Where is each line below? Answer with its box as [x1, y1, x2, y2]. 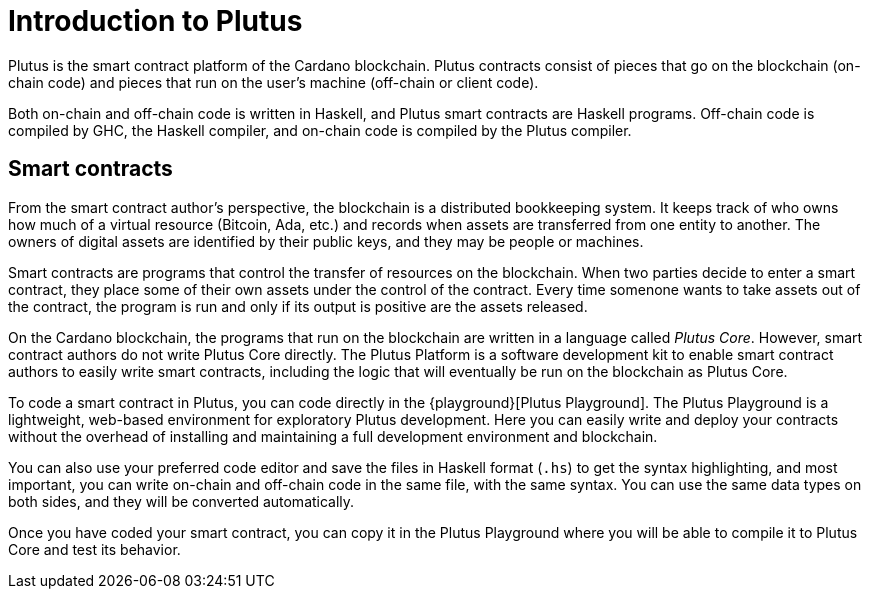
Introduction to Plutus [8, 4, 303, 38]
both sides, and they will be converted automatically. [8, 492, 355, 510]
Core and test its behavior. [8, 540, 181, 558]
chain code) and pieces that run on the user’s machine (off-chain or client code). [8, 73, 539, 91]
